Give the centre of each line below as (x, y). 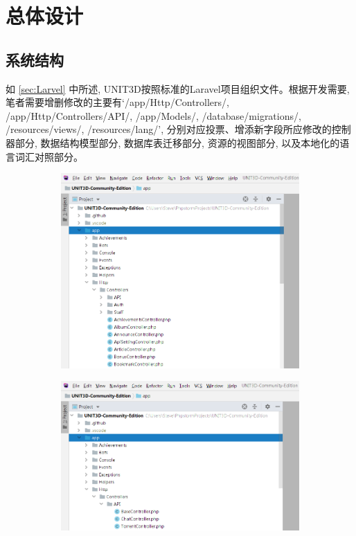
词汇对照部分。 (49, 156)
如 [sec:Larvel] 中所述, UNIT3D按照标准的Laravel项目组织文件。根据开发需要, (178, 88)
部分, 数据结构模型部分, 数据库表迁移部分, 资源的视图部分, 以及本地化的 (177, 142)
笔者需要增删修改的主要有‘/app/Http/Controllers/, (117, 102)
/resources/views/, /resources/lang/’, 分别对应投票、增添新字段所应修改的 (169, 129)
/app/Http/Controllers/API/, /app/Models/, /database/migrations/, (153, 115)
